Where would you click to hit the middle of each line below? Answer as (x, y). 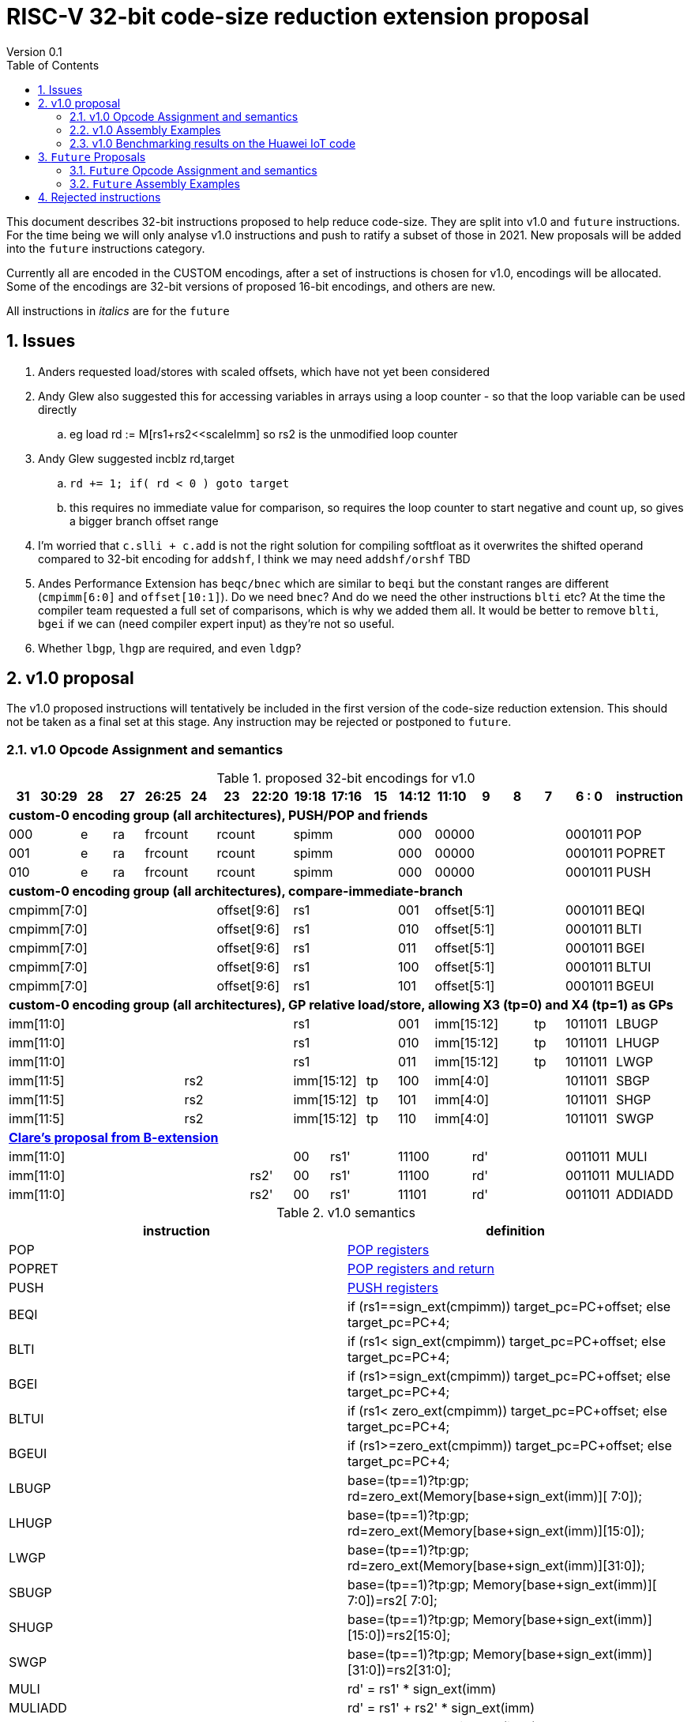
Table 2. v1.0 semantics (346, 1213)
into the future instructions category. (106, 248)
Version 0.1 (34, 51)
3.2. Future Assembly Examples (155, 183)
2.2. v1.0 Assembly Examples (145, 130)
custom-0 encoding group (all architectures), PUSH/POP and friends (218, 816)
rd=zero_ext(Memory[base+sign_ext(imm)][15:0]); (496, 1531)
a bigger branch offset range (144, 521)
